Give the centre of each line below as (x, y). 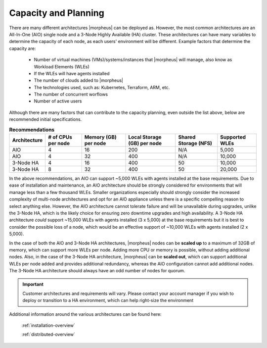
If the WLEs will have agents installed (72, 73)
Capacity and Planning (57, 13)
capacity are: (22, 48)
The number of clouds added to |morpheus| (79, 80)
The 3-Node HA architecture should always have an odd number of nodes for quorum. (97, 271)
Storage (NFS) (195, 143)
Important (33, 284)
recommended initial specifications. (45, 119)
